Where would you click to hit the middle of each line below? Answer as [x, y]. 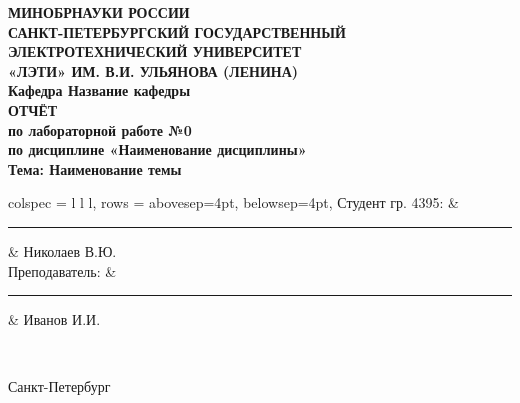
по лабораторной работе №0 [100, 129]
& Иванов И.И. [54, 319]
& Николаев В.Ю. [62, 250]
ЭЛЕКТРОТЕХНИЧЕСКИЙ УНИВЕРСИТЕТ [155, 51]
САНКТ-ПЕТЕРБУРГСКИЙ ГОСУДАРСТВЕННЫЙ [177, 31]
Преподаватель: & [62, 270]
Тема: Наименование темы [95, 168]
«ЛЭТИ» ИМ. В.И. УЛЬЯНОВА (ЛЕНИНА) [153, 70]
